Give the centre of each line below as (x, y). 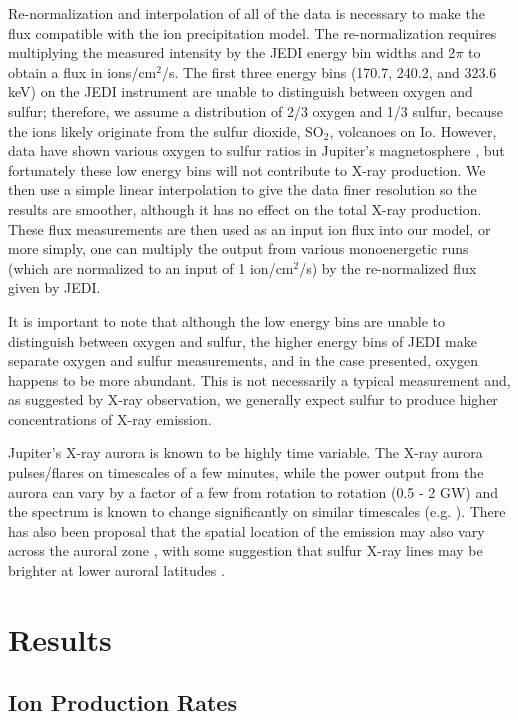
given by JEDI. (54, 287)
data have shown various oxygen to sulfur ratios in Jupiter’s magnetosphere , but (256, 150)
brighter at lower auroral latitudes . (116, 570)
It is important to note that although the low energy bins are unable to (227, 320)
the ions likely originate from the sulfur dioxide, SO (166, 130)
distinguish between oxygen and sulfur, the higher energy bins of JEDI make (242, 340)
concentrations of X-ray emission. (110, 418)
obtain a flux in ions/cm (82, 71)
